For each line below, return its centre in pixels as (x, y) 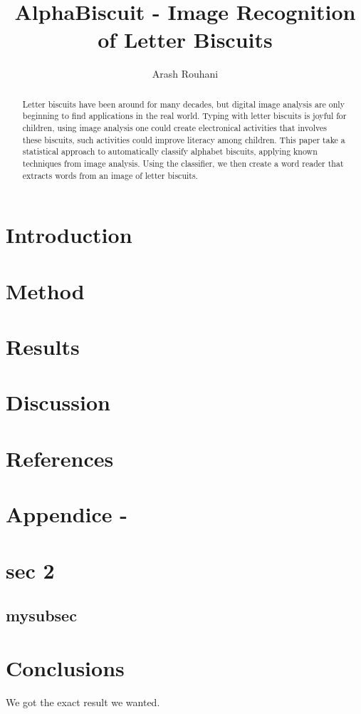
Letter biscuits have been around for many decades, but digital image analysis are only (183, 104)
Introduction (69, 235)
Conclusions (65, 667)
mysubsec (41, 615)
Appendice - (67, 514)
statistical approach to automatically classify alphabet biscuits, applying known (170, 151)
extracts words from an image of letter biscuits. (110, 175)
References (60, 458)
